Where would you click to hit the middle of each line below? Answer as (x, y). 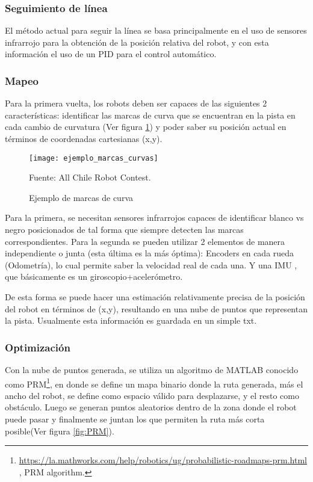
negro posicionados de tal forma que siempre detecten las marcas (124, 230)
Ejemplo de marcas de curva (81, 197)
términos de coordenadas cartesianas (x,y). (84, 138)
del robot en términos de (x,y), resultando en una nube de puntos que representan (156, 308)
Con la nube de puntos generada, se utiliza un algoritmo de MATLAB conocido (152, 369)
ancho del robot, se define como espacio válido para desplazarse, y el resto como (152, 395)
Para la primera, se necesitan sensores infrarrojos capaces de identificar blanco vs (154, 218)
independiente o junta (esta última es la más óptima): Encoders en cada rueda (150, 253)
